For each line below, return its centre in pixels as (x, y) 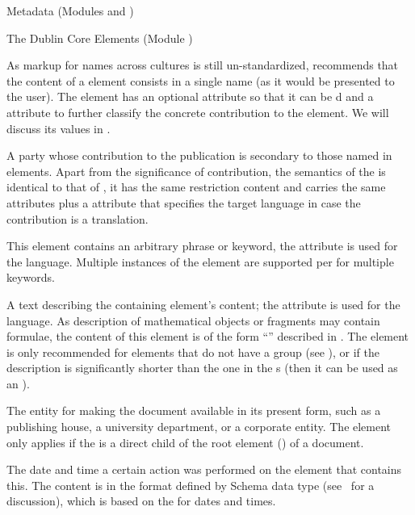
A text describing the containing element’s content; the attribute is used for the (203, 304)
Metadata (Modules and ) (70, 10)
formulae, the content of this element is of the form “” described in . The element (208, 336)
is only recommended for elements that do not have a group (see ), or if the (193, 352)
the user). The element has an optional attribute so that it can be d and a (190, 96)
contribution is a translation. (78, 218)
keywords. (31, 277)
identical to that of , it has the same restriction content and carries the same (196, 187)
